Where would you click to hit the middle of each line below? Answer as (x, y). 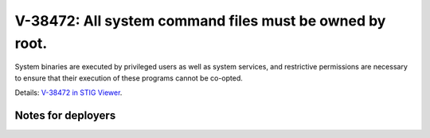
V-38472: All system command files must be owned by (200, 21)
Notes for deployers (65, 115)
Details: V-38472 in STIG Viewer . (68, 93)
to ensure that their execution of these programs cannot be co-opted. (129, 78)
